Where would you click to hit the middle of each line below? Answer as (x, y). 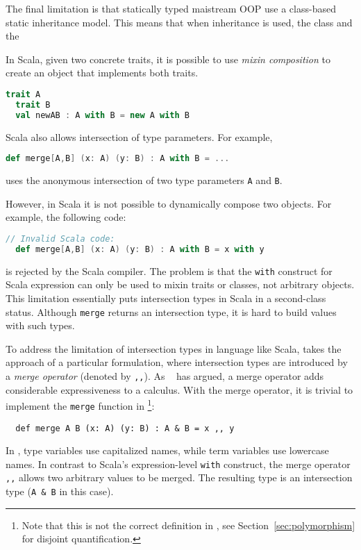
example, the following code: (66, 217)
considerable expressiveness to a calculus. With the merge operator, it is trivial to (179, 389)
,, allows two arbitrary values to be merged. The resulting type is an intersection (179, 477)
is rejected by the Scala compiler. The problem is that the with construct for (169, 270)
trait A (23, 94)
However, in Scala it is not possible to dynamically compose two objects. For (169, 203)
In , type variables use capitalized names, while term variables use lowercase (167, 450)
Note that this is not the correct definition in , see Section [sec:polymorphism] (188, 525)
